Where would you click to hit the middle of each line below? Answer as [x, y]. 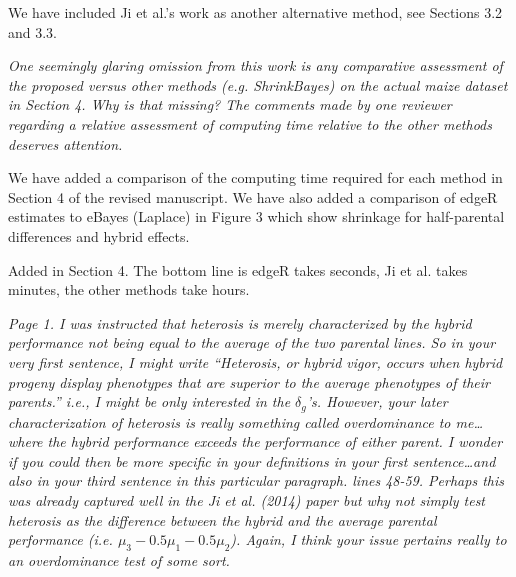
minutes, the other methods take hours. [129, 289]
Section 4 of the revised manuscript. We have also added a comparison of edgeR [253, 196]
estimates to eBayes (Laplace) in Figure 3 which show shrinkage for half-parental [256, 216]
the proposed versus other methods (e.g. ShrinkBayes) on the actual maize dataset [258, 84]
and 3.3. [33, 31]
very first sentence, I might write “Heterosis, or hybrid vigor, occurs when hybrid [255, 361]
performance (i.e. [60, 539]
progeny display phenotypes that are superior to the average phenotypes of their [249, 381]
